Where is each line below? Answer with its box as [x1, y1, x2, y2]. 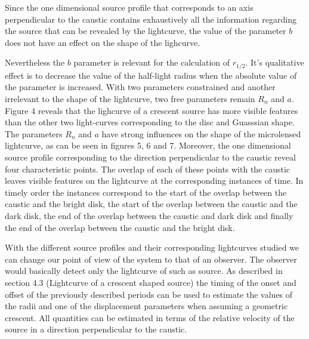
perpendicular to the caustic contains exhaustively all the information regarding [5, 13, 296, 25]
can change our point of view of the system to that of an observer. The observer [5, 252, 297, 265]
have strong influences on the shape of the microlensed [101, 127, 301, 140]
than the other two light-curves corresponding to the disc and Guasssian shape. [5, 116, 295, 128]
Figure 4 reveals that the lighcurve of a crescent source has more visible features [5, 104, 298, 116]
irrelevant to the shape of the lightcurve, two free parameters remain [5, 93, 255, 105]
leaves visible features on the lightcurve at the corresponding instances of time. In [5, 174, 304, 187]
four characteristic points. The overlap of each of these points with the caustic [5, 162, 291, 175]
